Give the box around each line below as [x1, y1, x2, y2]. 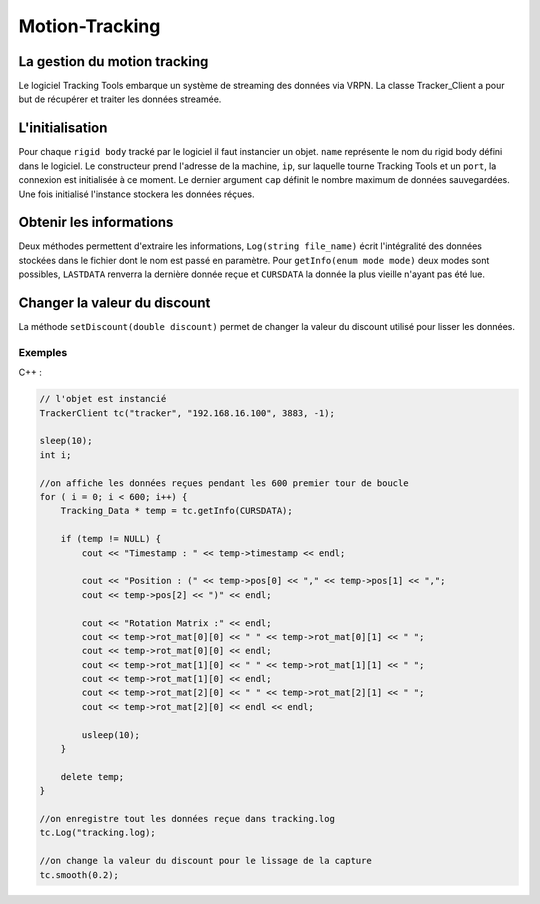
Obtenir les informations [18, 214, 174, 231]
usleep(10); [81, 729, 140, 740]
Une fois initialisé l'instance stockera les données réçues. [18, 188, 255, 200]
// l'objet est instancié [39, 393, 167, 405]
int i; [39, 449, 72, 460]
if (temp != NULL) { [60, 533, 162, 545]
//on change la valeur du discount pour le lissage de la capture [39, 855, 372, 867]
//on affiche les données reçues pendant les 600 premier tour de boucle [39, 477, 409, 489]
